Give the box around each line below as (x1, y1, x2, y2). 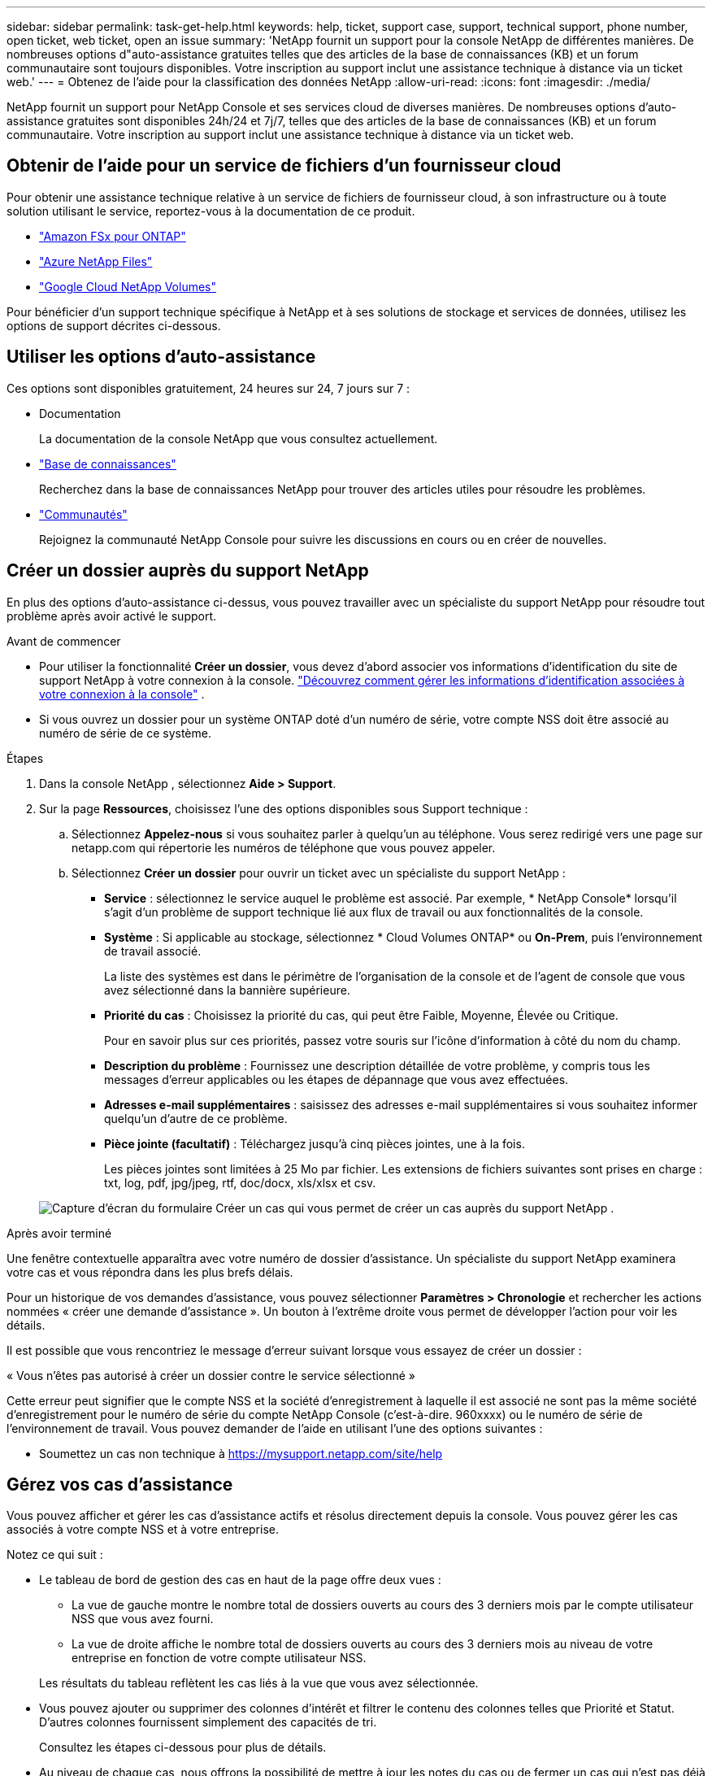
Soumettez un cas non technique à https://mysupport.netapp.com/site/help (39, 1446, 443, 1460)
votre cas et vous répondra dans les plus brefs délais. (7, 1265, 293, 1279)
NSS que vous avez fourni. (72, 1612, 214, 1626)
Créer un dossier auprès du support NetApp (7, 560, 369, 581)
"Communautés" (39, 507, 128, 521)
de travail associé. (104, 943, 202, 958)
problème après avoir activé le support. (7, 608, 217, 623)
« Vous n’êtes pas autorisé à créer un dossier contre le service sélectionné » (7, 1368, 415, 1382)
